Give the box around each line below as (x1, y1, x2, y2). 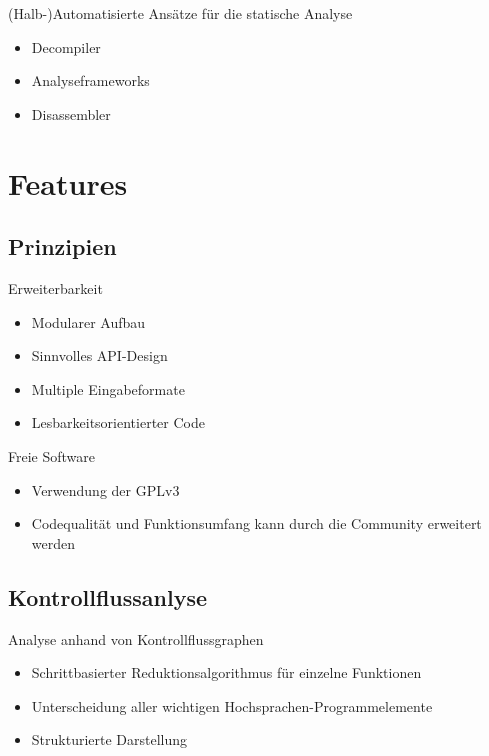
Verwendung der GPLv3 (31, 479, 180, 500)
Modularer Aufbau (31, 311, 146, 332)
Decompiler (31, 36, 101, 57)
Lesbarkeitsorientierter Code (31, 412, 205, 433)
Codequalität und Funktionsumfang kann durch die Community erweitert (31, 513, 482, 534)
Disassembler (31, 103, 111, 124)
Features (8, 162, 128, 203)
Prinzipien (8, 231, 117, 262)
